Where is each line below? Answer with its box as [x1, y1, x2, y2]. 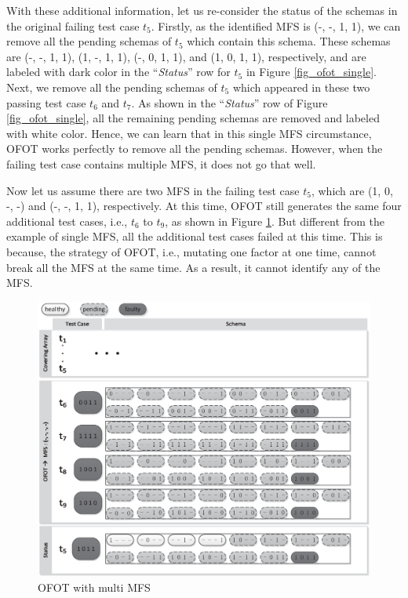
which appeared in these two [232, 78, 370, 95]
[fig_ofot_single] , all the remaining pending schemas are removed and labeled [6, 110, 380, 126]
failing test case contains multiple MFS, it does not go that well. [6, 155, 316, 172]
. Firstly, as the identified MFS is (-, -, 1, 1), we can [151, 17, 401, 34]
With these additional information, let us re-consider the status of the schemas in [6, 2, 398, 18]
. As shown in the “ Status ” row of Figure [131, 94, 328, 111]
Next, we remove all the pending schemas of [6, 78, 217, 95]
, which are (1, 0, [311, 182, 393, 198]
